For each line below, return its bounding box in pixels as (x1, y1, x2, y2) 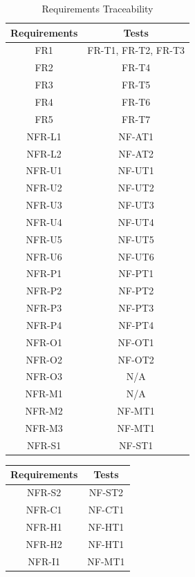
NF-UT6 (118, 249, 154, 263)
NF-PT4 (118, 317, 154, 332)
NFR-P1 (26, 266, 62, 281)
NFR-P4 (26, 317, 62, 332)
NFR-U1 (26, 163, 62, 178)
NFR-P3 (26, 301, 62, 315)
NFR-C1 (26, 502, 62, 517)
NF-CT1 (88, 502, 124, 517)
